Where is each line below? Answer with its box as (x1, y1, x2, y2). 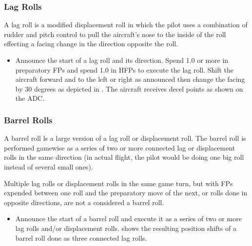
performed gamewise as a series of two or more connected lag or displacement (4, 142, 235, 152)
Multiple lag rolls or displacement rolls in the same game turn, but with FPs (4, 178, 233, 188)
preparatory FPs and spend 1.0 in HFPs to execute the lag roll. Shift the (15, 64, 234, 75)
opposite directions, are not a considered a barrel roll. (4, 197, 164, 207)
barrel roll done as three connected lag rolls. (15, 232, 147, 243)
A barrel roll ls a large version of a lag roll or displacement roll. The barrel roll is (4, 133, 246, 143)
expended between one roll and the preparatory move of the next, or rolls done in (4, 188, 248, 198)
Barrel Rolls (4, 114, 53, 126)
